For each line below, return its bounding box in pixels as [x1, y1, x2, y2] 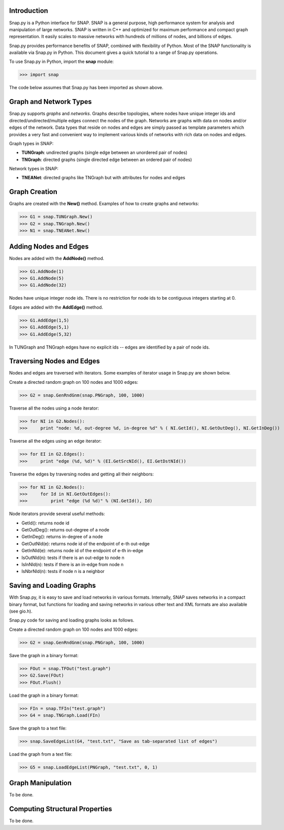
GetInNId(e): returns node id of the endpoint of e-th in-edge [21, 548, 143, 554]
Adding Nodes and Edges [9, 242, 89, 251]
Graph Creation [9, 188, 58, 196]
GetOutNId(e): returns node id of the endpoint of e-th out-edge [21, 540, 150, 547]
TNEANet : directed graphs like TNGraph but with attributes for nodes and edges [21, 175, 185, 181]
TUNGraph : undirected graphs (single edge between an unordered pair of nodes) [21, 150, 188, 156]
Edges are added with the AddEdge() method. [9, 304, 103, 310]
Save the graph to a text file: [9, 725, 67, 731]
